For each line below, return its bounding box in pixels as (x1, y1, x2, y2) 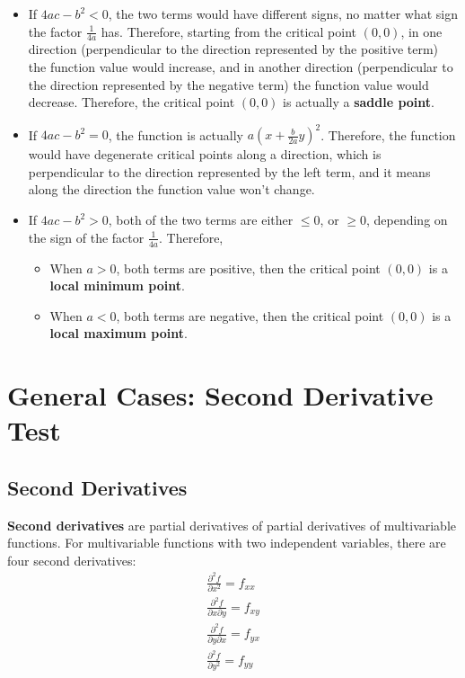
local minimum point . (49, 276, 185, 295)
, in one (400, 22, 443, 40)
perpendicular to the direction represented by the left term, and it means (28, 162, 431, 181)
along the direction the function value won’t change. (28, 180, 315, 199)
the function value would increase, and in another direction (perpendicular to (28, 58, 453, 76)
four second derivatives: (7, 550, 136, 569)
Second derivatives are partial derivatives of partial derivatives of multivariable (7, 515, 457, 534)
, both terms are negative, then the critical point (116, 306, 384, 325)
